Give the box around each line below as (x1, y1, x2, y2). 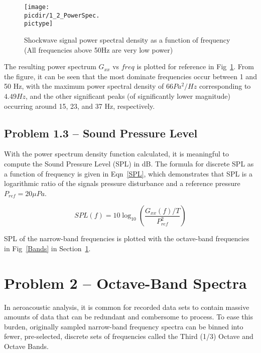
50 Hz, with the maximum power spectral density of (4, 81, 164, 91)
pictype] (24, 20, 53, 28)
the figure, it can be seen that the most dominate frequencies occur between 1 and (4, 71, 257, 81)
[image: (24, 4, 50, 11)
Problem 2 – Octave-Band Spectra (4, 272, 247, 293)
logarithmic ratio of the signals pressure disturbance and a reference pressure (4, 178, 240, 189)
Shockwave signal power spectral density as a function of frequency (24, 34, 230, 45)
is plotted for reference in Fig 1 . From (137, 61, 254, 72)
